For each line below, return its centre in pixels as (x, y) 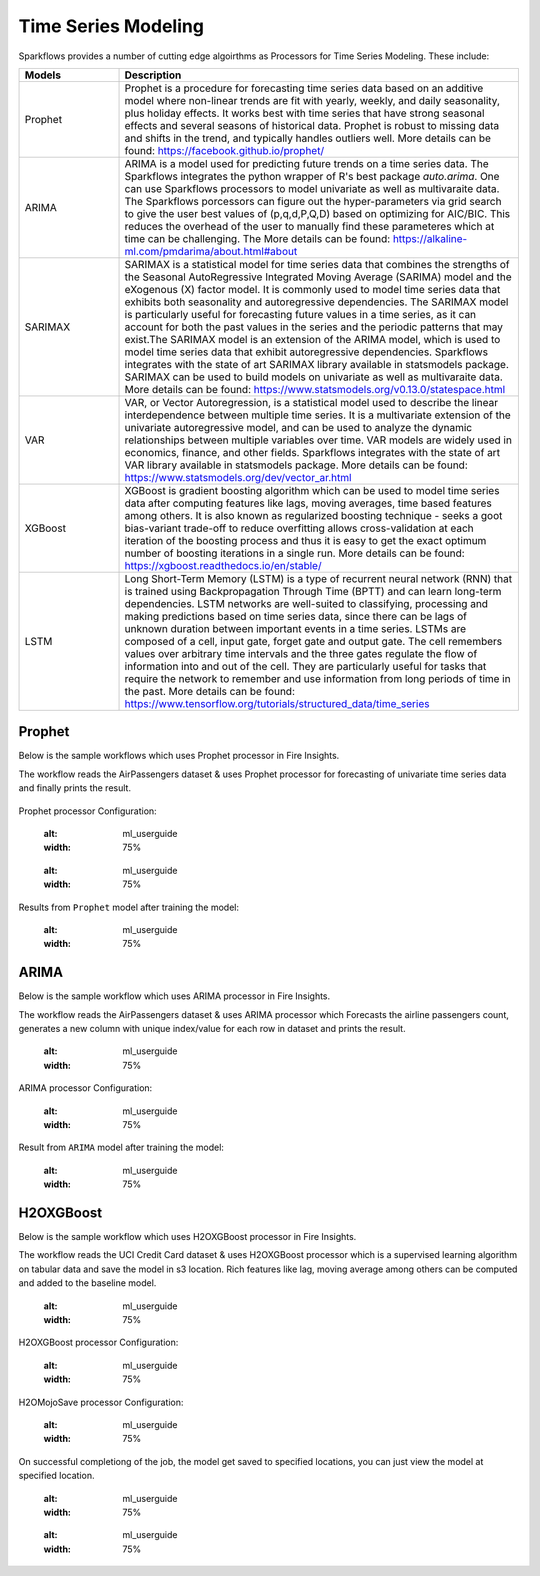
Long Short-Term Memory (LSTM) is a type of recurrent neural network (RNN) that (318, 578)
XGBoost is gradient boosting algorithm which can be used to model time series (312, 490)
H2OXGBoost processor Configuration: (98, 1342)
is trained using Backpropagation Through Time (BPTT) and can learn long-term (313, 591)
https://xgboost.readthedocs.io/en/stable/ (223, 565)
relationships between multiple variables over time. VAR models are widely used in (318, 440)
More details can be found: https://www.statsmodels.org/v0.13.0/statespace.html (315, 389)
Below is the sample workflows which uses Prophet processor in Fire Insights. (179, 756)
